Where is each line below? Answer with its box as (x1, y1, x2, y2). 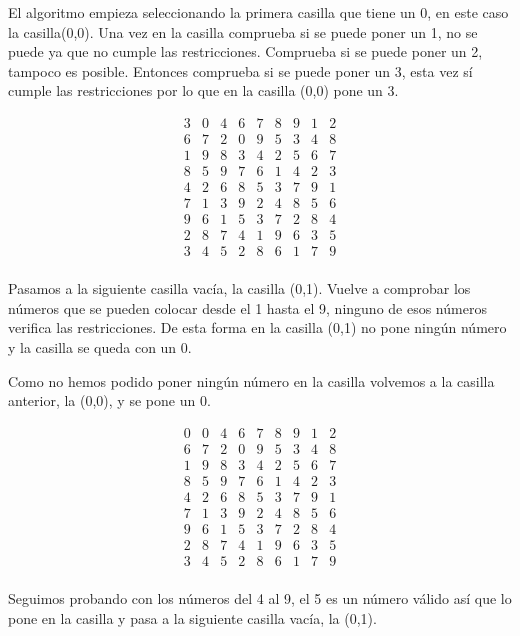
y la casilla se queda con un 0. (8, 337, 192, 358)
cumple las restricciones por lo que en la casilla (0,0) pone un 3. (8, 80, 399, 101)
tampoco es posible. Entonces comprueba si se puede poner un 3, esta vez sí (8, 60, 473, 81)
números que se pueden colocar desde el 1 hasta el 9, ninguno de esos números (8, 297, 487, 318)
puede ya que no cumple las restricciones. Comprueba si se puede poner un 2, (8, 41, 483, 62)
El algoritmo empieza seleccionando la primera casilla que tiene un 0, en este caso (8, 2, 509, 22)
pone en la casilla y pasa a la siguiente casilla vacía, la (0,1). (8, 607, 377, 628)
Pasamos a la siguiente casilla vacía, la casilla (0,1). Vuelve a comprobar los (8, 278, 471, 299)
